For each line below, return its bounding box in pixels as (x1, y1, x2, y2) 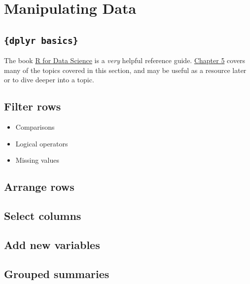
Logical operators (15, 138, 68, 148)
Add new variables (4, 237, 100, 252)
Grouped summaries (4, 266, 109, 281)
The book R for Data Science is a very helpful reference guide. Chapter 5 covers (4, 55, 246, 66)
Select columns (4, 208, 81, 223)
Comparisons (15, 122, 55, 132)
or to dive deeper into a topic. (4, 74, 94, 85)
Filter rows (4, 99, 61, 114)
